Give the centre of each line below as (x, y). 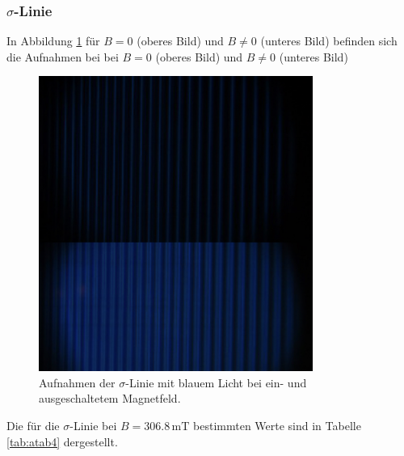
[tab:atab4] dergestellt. (62, 441)
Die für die (33, 426)
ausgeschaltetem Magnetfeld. (110, 398)
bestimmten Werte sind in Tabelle (277, 426)
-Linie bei (93, 426)
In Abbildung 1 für (53, 41)
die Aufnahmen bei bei (63, 56)
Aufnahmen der (77, 382)
